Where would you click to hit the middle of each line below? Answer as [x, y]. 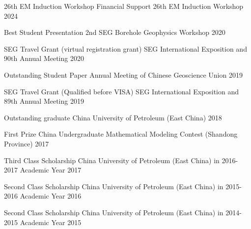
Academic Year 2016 [51, 196]
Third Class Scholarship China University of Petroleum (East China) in [112, 160]
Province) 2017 [27, 143]
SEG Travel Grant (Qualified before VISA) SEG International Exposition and [121, 91]
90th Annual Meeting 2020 [44, 58]
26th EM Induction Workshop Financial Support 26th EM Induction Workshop [124, 6]
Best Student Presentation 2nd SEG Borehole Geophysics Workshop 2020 [115, 32]
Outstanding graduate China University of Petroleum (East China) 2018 [113, 117]
